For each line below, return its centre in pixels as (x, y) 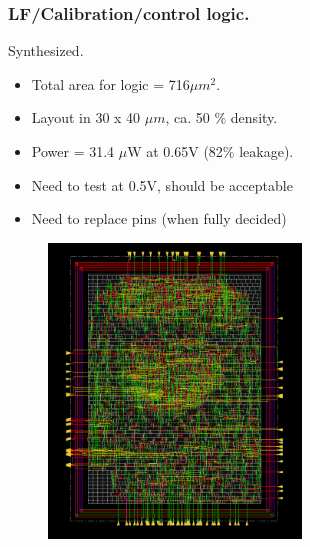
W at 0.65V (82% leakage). (210, 151)
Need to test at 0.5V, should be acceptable (162, 184)
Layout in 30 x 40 (86, 117)
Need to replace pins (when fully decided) (159, 218)
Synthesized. (46, 50)
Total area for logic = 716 (110, 83)
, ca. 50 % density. (221, 117)
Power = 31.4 (73, 151)
